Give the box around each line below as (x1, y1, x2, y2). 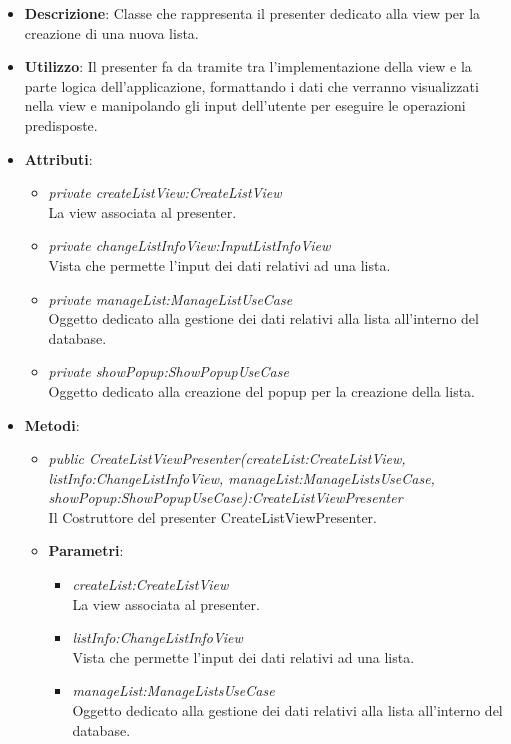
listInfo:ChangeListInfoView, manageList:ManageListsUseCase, (48, 467, 435, 488)
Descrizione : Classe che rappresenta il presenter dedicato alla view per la (24, 3, 481, 23)
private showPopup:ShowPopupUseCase (48, 361, 289, 382)
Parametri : (48, 540, 124, 561)
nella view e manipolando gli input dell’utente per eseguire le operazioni (24, 95, 466, 116)
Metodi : (24, 414, 80, 435)
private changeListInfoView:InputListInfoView (48, 235, 331, 256)
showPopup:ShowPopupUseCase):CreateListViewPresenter (48, 487, 403, 508)
